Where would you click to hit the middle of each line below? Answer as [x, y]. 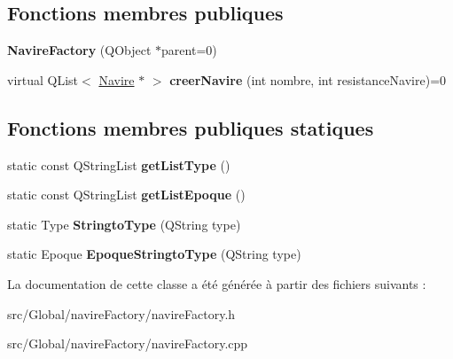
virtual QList [43, 79]
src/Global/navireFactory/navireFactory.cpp [128, 343]
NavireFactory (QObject [79, 50]
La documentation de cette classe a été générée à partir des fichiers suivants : [217, 283]
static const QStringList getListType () [119, 164]
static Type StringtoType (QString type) [124, 224]
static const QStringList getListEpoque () [126, 195]
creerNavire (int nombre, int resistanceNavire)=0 [308, 79]
